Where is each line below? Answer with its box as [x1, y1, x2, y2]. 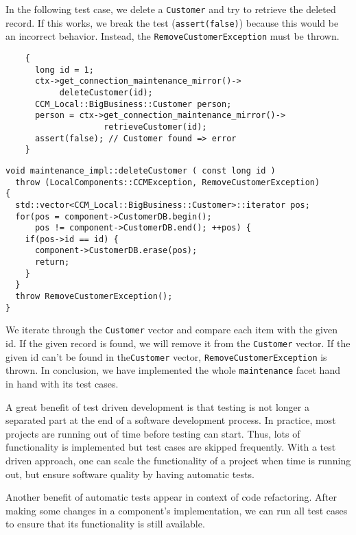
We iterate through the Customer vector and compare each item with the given [5, 322, 338, 337]
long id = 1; [34, 64, 94, 75]
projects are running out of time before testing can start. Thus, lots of [5, 426, 300, 440]
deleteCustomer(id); [59, 87, 153, 97]
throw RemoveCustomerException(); [15, 292, 173, 302]
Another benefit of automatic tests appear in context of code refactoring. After [5, 490, 337, 504]
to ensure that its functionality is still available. [5, 516, 205, 531]
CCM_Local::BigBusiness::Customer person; [34, 99, 232, 109]
